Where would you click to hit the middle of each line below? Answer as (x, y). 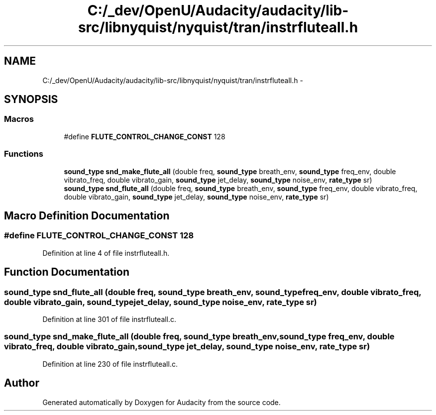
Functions (24, 154)
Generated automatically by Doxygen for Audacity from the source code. (162, 402)
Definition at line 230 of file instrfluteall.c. (110, 364)
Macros (19, 119)
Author (22, 383)
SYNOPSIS (31, 100)
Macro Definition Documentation (87, 215)
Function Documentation (67, 272)
